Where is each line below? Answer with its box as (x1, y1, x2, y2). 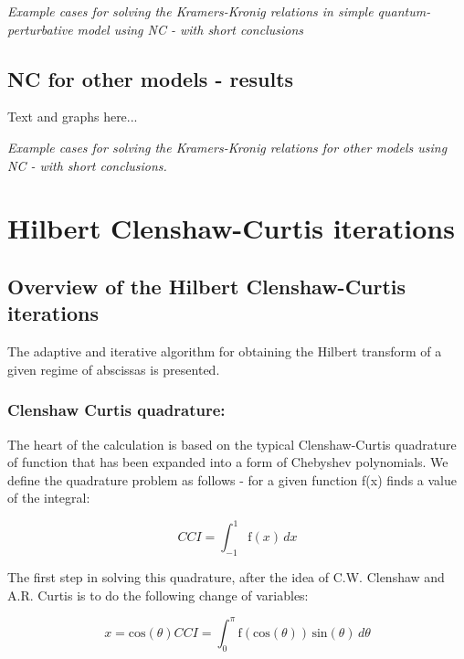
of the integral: (7, 488, 90, 507)
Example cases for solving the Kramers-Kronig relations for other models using (7, 137, 448, 156)
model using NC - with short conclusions (77, 19, 304, 38)
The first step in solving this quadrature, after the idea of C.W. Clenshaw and (7, 568, 445, 587)
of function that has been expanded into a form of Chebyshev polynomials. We (7, 452, 448, 472)
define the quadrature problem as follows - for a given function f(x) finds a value (7, 470, 457, 489)
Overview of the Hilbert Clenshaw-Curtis (7, 271, 406, 300)
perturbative (7, 19, 73, 38)
